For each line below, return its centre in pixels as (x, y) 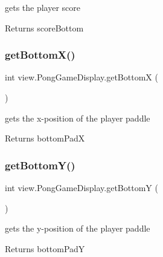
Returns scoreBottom (44, 28)
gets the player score (43, 7)
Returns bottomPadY (45, 248)
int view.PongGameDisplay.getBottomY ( (81, 187)
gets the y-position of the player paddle (78, 228)
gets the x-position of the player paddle (78, 118)
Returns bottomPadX (45, 138)
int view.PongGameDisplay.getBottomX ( (81, 77)
